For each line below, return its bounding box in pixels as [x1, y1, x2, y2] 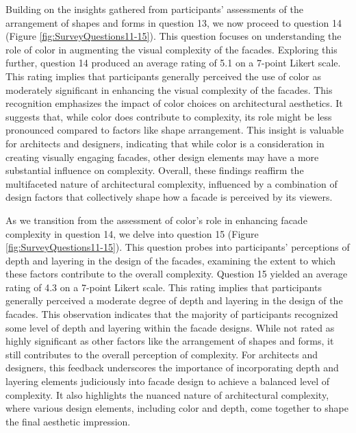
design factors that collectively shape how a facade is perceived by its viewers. [5, 190, 333, 204]
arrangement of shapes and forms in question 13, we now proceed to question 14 [5, 15, 342, 29]
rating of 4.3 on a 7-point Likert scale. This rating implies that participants [5, 280, 322, 294]
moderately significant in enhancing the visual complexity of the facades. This [5, 82, 333, 97]
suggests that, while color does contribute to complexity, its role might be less [5, 109, 332, 123]
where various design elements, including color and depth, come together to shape [5, 401, 348, 415]
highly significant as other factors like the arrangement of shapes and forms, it [5, 334, 334, 348]
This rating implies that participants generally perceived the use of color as [5, 69, 322, 83]
